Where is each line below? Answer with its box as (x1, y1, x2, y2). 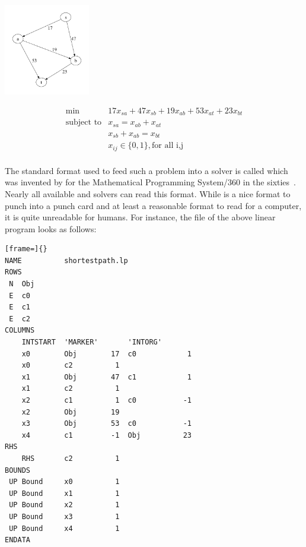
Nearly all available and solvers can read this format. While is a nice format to (5, 187, 291, 200)
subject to (65, 118, 102, 127)
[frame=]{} (5, 245, 47, 254)
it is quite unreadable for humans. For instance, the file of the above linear (5, 211, 276, 223)
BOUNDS (5, 466, 30, 475)
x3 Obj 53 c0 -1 (21, 419, 192, 428)
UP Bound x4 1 (9, 524, 120, 533)
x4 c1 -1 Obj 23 (21, 431, 192, 440)
